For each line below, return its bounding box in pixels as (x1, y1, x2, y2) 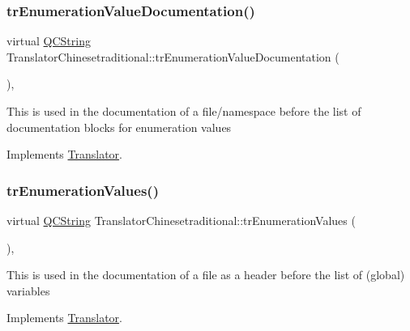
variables (6, 282, 50, 299)
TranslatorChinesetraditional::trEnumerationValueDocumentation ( (6, 48, 340, 65)
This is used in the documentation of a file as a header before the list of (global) (6, 266, 405, 283)
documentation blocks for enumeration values (6, 118, 232, 135)
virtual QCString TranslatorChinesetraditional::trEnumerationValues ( (6, 212, 356, 228)
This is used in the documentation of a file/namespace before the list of (6, 103, 361, 119)
